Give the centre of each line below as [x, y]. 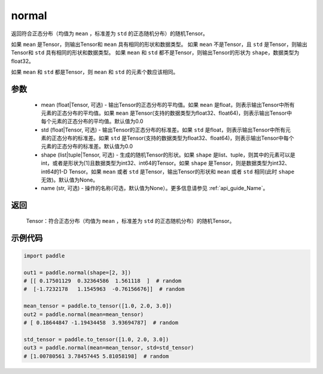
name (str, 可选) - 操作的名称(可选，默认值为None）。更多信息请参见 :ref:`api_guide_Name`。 [155, 188]
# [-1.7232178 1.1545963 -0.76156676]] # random [104, 289]
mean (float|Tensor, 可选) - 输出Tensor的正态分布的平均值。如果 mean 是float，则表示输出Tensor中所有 [168, 105]
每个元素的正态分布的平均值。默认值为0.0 [92, 121]
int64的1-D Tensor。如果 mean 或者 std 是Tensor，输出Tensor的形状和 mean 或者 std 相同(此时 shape [168, 171]
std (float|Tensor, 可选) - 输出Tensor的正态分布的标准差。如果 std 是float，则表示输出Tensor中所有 [163, 130]
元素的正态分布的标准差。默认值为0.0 [87, 146]
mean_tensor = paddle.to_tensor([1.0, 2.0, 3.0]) [98, 306]
